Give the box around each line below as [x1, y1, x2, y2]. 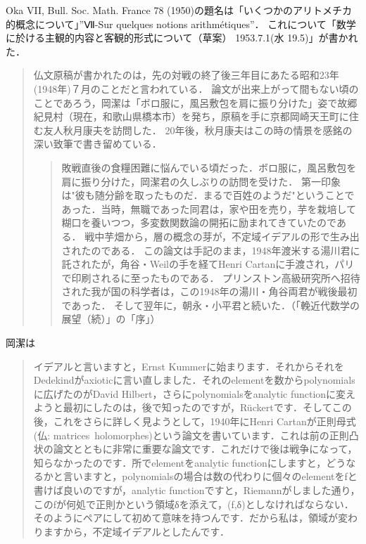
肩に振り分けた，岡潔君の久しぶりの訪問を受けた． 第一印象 [61, 174, 341, 188]
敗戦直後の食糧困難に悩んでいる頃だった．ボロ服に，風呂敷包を [61, 160, 357, 174]
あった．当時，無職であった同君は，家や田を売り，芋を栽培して [61, 201, 357, 216]
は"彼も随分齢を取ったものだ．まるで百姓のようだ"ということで [61, 188, 355, 202]
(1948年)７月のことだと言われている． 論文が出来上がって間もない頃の [33, 81, 359, 96]
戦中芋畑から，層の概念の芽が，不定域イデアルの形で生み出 [84, 228, 360, 243]
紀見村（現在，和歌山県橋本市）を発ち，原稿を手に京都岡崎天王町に [33, 109, 349, 124]
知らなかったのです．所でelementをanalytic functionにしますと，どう [33, 455, 346, 469]
